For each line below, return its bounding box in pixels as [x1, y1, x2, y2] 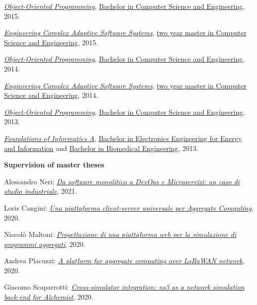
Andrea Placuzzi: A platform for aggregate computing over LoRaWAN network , [4, 255, 245, 266]
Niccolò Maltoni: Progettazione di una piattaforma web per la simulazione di [4, 229, 237, 239]
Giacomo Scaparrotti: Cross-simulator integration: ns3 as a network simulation [4, 282, 245, 292]
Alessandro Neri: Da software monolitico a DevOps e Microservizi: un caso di [4, 176, 240, 186]
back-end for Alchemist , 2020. [4, 292, 93, 302]
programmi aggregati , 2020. [4, 238, 86, 249]
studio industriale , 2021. [4, 186, 77, 196]
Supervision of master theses [4, 159, 104, 170]
